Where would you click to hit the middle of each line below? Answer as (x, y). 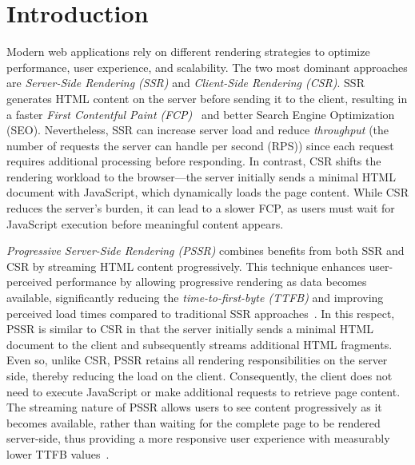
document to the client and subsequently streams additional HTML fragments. (200, 344)
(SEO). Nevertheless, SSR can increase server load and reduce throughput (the (198, 130)
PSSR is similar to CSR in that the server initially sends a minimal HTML (190, 329)
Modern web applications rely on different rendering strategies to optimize (188, 52)
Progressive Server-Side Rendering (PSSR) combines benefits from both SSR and (206, 250)
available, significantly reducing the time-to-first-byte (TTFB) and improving (195, 298)
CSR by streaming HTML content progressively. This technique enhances (186, 266)
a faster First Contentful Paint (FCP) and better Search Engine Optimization (201, 114)
